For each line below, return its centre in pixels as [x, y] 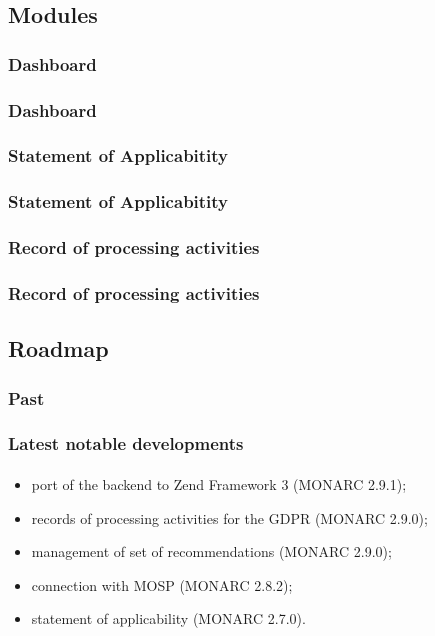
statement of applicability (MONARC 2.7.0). [168, 618]
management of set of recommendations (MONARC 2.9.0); [211, 551]
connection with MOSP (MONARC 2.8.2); [162, 584]
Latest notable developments [126, 443]
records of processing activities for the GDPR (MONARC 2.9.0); [229, 517]
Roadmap [58, 348]
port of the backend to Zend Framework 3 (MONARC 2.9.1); [219, 483]
